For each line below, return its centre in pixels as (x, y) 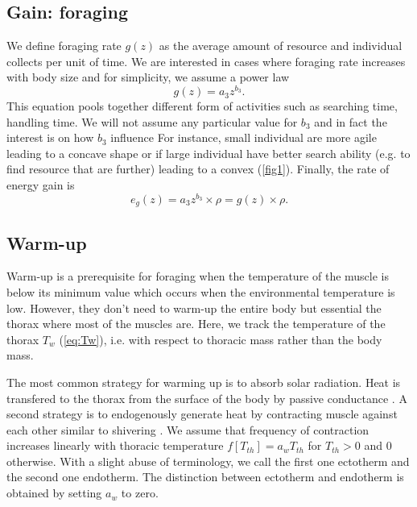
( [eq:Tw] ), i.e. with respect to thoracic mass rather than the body (221, 339)
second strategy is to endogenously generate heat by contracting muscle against (202, 414)
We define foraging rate (64, 46)
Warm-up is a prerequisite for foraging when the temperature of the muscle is (198, 276)
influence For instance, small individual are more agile (244, 137)
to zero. (140, 493)
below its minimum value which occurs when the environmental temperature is (201, 291)
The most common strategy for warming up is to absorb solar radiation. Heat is (204, 382)
